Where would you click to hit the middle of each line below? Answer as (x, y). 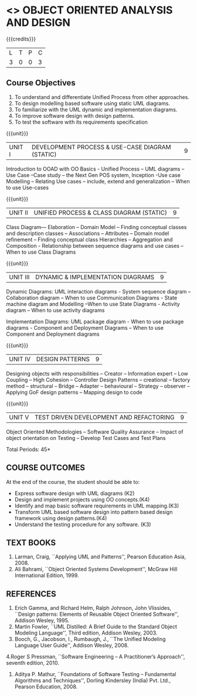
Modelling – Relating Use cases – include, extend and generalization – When (98, 181)
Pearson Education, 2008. (46, 687)
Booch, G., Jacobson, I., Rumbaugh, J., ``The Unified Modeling (90, 639)
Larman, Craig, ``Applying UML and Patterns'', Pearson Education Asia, (100, 557)
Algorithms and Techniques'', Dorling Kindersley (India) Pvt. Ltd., (93, 681)
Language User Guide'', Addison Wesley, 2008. (72, 646)
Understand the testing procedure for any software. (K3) (83, 524)
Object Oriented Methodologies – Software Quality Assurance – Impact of (95, 432)
